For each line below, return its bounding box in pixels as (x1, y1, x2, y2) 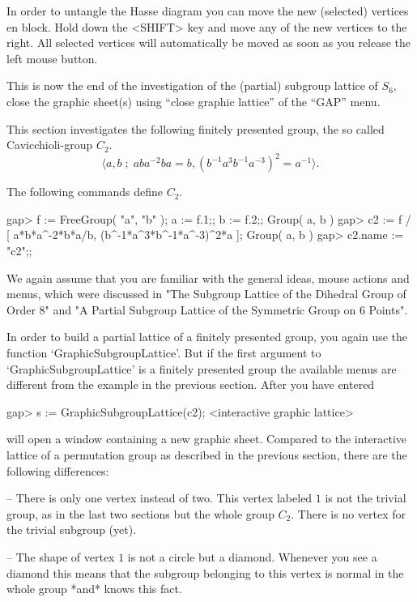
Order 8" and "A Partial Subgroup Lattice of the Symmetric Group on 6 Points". (6, 301, 408, 318)
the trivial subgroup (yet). (6, 521, 137, 538)
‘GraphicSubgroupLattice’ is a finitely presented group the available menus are (6, 360, 397, 377)
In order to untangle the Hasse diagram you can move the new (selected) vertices (6, 2, 409, 19)
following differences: (6, 462, 109, 479)
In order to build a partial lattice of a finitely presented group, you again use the (6, 328, 408, 345)
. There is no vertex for (291, 505, 406, 522)
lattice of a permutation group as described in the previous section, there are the (6, 446, 407, 463)
